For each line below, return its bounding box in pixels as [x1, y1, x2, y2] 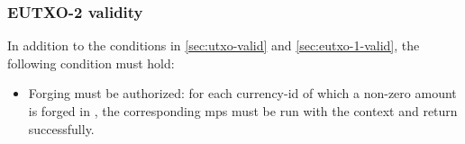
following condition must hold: [7, 53, 175, 72]
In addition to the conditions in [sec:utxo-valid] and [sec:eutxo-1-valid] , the [7, 36, 420, 55]
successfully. [28, 119, 95, 138]
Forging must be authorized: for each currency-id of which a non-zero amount [28, 84, 457, 103]
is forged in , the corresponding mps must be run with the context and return [28, 102, 458, 120]
